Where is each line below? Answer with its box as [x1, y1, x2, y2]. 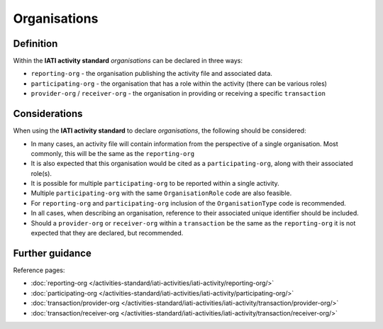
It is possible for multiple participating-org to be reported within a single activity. [30, 179, 279, 188]
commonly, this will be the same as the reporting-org [30, 149, 195, 157]
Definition [13, 38, 58, 50]
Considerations [13, 108, 83, 120]
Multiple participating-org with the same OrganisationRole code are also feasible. [30, 189, 292, 198]
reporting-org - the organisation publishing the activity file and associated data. [30, 69, 273, 78]
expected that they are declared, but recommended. [30, 229, 184, 238]
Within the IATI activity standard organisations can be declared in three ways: [13, 57, 243, 65]
